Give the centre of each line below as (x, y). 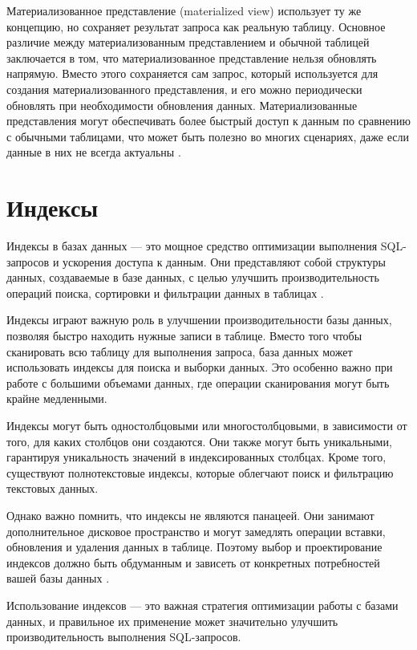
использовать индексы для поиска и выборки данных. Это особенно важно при (200, 367)
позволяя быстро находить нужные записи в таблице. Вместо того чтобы (184, 336)
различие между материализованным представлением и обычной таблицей (188, 42)
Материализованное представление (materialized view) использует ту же (184, 10)
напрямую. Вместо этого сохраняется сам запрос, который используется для (192, 73)
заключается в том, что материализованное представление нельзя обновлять (192, 57)
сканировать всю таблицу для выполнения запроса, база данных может (180, 351)
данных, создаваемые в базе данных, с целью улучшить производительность (193, 277)
